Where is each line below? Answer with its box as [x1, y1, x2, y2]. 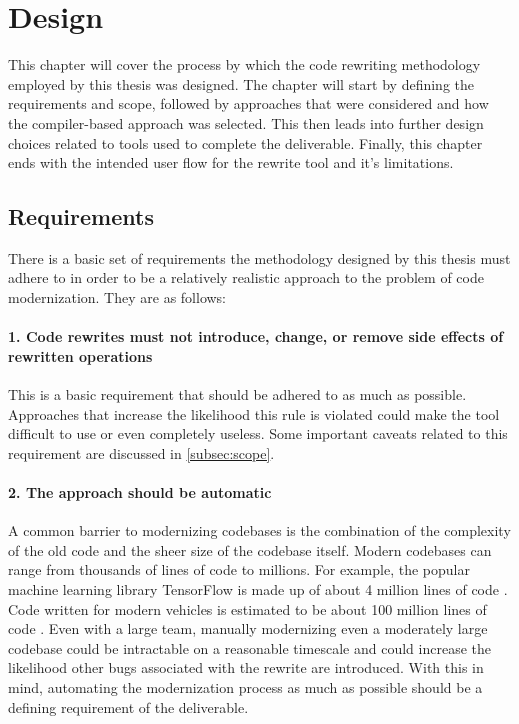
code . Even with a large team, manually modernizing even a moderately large [8, 618, 488, 639]
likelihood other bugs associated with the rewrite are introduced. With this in [8, 657, 484, 678]
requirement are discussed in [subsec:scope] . [8, 442, 275, 463]
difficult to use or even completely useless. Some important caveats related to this [8, 423, 508, 444]
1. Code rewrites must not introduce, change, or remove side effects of [8, 326, 504, 347]
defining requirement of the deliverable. [8, 696, 249, 717]
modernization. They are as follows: [8, 287, 227, 308]
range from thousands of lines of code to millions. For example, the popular [8, 559, 470, 580]
